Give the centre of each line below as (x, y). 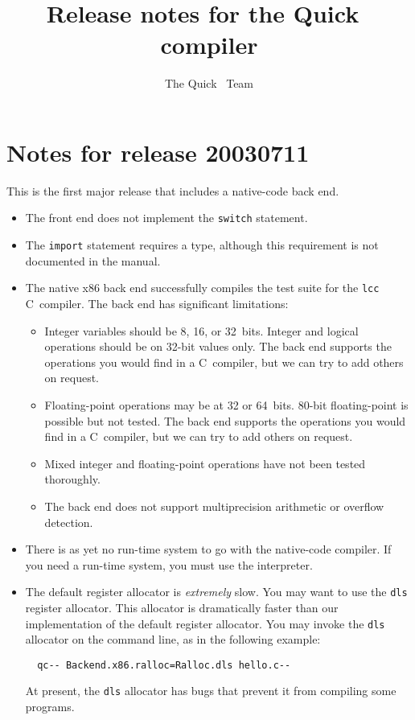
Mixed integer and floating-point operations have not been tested (205, 463)
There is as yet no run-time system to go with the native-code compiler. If (208, 549)
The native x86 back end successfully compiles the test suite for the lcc (202, 288)
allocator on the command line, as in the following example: (173, 639)
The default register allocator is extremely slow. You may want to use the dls (216, 592)
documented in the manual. (93, 260)
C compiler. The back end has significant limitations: (157, 303)
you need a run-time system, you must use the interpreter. (169, 564)
